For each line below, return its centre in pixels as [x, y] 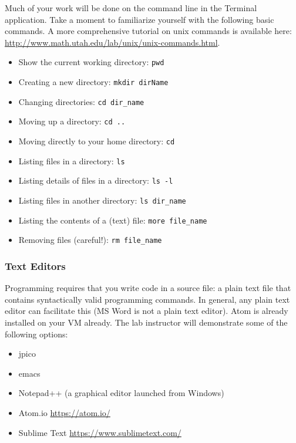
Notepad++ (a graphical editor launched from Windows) [121, 393]
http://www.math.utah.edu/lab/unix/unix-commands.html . [112, 42]
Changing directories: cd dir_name [81, 101]
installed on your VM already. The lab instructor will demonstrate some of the [146, 322]
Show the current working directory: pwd [91, 62]
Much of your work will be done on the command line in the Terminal [131, 8]
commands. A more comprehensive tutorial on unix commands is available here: [148, 31]
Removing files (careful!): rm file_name [90, 240]
